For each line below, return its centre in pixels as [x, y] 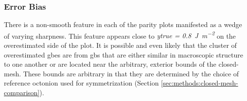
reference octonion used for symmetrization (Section [81, 83]
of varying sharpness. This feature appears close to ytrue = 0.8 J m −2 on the [120, 35]
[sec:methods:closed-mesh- [200, 83]
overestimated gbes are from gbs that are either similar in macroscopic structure [123, 54]
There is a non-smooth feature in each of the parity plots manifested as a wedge [123, 24]
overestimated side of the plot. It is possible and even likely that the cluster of [120, 45]
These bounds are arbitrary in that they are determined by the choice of [131, 73]
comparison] [22, 93]
